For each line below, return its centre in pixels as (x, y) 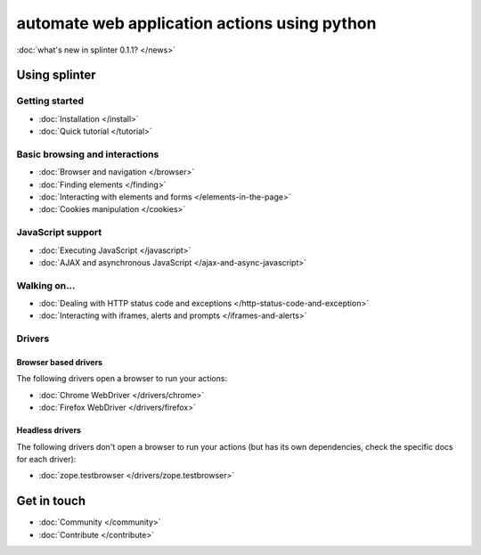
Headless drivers (49, 430)
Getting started (50, 101)
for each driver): (46, 459)
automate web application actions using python (196, 23)
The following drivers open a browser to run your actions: (122, 379)
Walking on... (46, 285)
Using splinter (57, 75)
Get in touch (51, 501)
